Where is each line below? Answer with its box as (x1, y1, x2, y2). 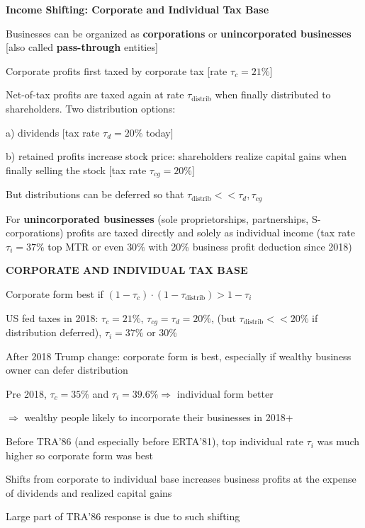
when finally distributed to (215, 87, 331, 102)
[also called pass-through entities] (6, 40, 158, 54)
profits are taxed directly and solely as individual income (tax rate (67, 225, 355, 240)
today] (146, 125, 174, 139)
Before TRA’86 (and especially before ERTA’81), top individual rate (6, 434, 303, 449)
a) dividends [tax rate (6, 125, 100, 139)
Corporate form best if (6, 287, 103, 302)
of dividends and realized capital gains (6, 485, 172, 500)
